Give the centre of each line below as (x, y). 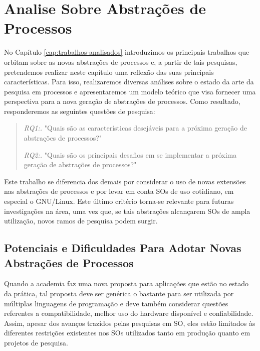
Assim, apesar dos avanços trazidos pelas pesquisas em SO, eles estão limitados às (130, 323)
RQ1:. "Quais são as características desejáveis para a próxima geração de (135, 128)
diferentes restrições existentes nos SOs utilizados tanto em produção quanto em (127, 333)
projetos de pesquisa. (36, 342)
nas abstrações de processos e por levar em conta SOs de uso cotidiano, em (119, 191)
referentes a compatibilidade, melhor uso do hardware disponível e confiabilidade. (129, 313)
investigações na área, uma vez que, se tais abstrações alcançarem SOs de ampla (127, 211)
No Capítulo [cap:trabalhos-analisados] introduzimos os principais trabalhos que (127, 52)
